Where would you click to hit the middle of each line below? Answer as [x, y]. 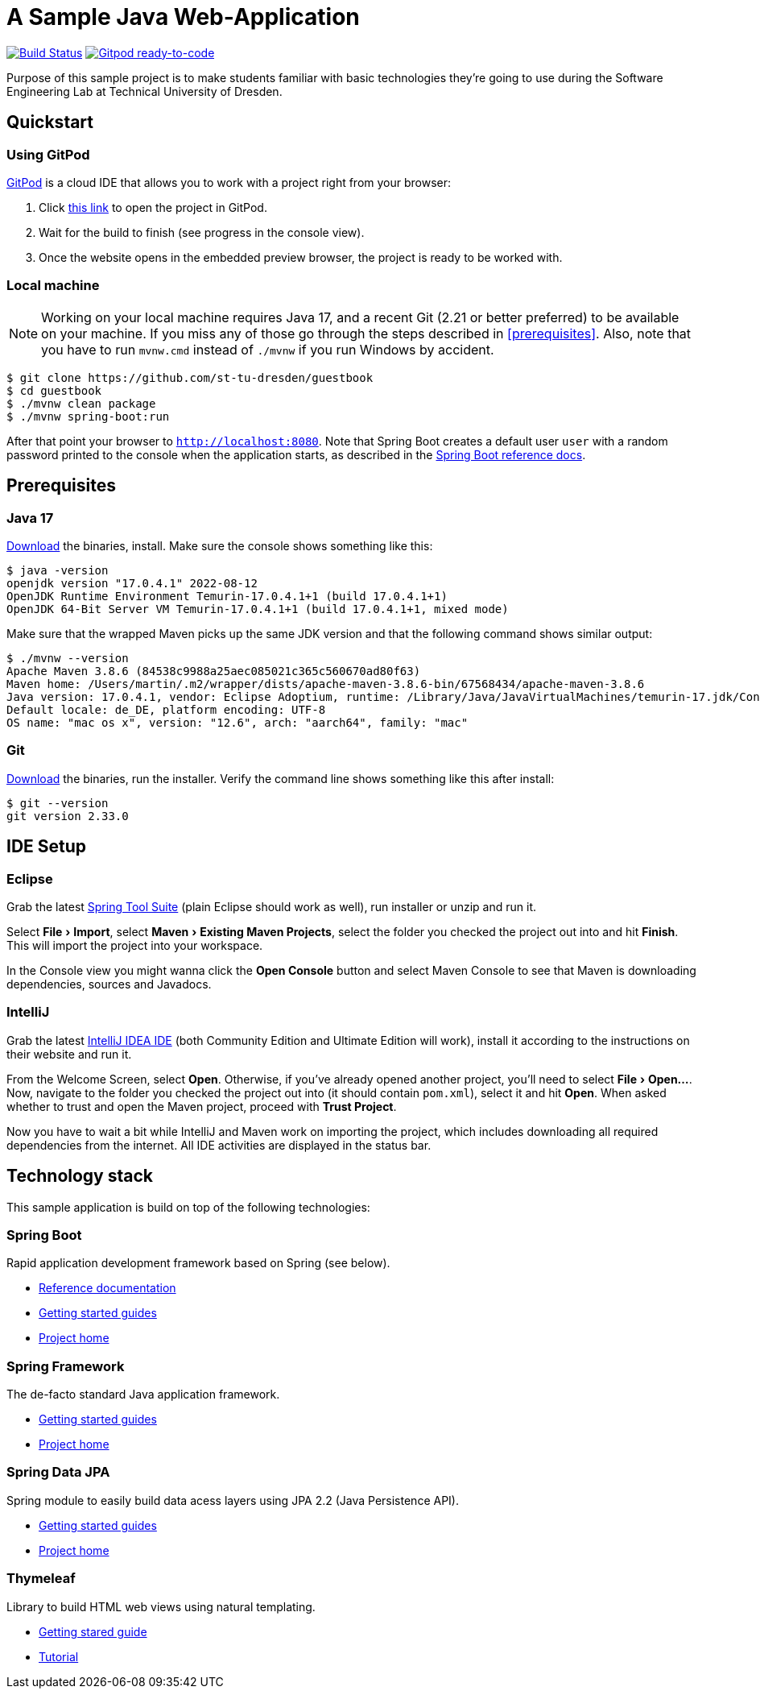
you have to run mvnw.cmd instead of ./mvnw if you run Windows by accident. [268, 349]
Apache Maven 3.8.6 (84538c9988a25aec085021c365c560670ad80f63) [214, 671]
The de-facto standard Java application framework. [143, 1394]
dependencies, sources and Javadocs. [109, 984]
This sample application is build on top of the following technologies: [188, 1207]
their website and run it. [69, 1054]
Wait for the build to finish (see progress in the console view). [202, 232]
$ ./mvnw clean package [81, 403]
